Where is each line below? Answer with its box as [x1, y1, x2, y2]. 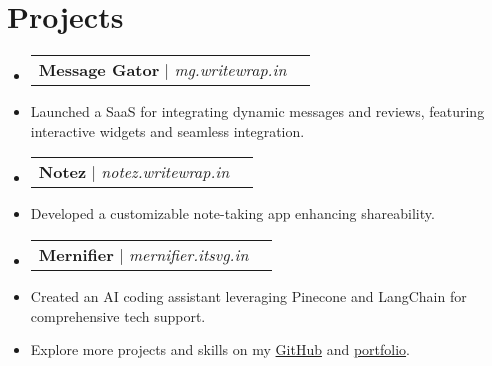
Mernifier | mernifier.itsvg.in [38, 242, 249, 266]
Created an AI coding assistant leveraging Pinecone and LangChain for [30, 285, 467, 306]
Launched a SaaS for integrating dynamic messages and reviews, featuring [30, 101, 485, 122]
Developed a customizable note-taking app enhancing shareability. [30, 203, 435, 224]
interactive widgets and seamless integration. [30, 120, 305, 141]
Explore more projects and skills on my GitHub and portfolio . [30, 339, 410, 360]
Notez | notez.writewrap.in [38, 160, 230, 184]
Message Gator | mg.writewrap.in [38, 58, 287, 82]
